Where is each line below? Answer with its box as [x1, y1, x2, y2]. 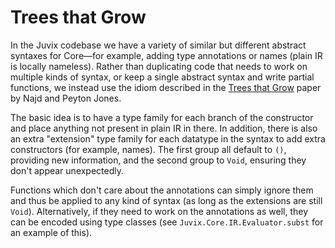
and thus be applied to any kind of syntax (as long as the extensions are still [10, 194, 323, 206]
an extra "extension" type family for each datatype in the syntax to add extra [10, 132, 326, 145]
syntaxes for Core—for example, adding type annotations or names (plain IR [10, 49, 323, 61]
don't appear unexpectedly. [10, 164, 125, 176]
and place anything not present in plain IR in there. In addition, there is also [10, 122, 318, 134]
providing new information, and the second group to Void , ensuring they [10, 154, 307, 166]
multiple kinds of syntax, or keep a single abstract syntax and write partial [10, 71, 315, 83]
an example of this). [10, 226, 93, 238]
